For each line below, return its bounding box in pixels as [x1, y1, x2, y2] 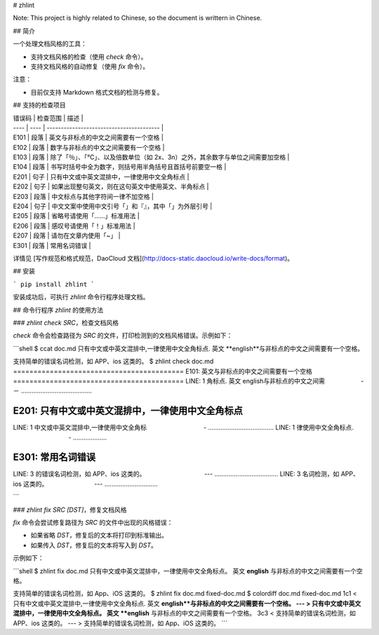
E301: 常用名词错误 [13, 451, 96, 463]
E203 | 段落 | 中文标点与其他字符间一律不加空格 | [13, 192, 154, 200]
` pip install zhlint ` [13, 280, 95, 288]
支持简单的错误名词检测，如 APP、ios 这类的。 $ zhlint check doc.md [13, 357, 214, 366]
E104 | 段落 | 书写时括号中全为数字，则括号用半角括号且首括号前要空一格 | [13, 163, 227, 171]
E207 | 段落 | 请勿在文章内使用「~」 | [13, 231, 121, 240]
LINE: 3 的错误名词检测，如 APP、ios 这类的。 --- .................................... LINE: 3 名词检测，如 [13, 470, 340, 478]
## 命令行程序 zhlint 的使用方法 [13, 306, 104, 314]
